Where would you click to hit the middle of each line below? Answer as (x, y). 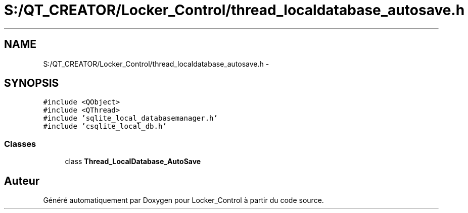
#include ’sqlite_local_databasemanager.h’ (130, 118)
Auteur (22, 181)
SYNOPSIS (32, 83)
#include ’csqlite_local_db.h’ (105, 126)
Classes (20, 144)
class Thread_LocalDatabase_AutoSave (133, 162)
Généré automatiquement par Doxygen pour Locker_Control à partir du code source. (183, 200)
